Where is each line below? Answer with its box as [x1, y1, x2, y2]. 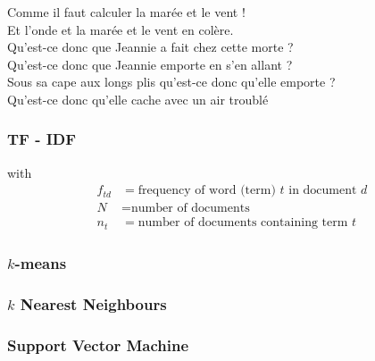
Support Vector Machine [7, 333, 189, 356]
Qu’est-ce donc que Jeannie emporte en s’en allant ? [7, 55, 293, 73]
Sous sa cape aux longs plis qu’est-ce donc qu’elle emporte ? [7, 72, 336, 91]
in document [288, 184, 357, 197]
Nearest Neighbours [20, 292, 167, 315]
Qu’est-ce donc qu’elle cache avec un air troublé [7, 89, 269, 108]
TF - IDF [7, 128, 77, 150]
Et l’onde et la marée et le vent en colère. [7, 20, 234, 38]
